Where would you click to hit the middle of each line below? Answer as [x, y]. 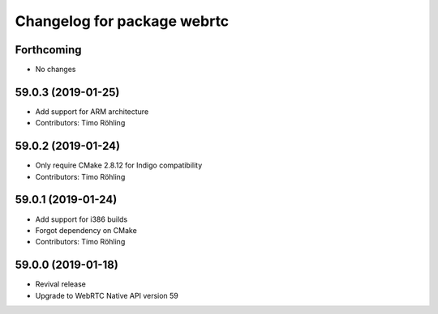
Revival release [61, 284]
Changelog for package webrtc [122, 21]
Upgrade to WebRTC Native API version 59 [107, 295]
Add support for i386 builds [82, 219]
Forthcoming [48, 50]
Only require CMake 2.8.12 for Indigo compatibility [119, 165]
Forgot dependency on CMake [86, 230]
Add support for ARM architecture [92, 111]
